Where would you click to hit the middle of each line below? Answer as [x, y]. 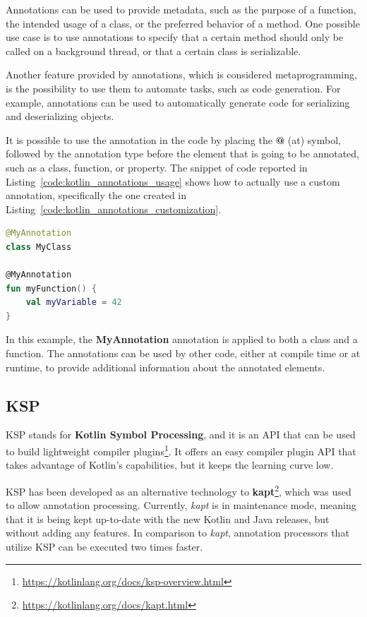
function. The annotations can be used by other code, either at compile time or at [183, 353]
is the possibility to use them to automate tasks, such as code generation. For [173, 88]
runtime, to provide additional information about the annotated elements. [166, 367]
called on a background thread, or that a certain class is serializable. [154, 50]
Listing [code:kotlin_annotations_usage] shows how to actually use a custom [173, 181]
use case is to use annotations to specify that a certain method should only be [175, 37]
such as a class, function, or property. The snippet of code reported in [157, 167]
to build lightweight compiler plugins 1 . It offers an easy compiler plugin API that [181, 450]
